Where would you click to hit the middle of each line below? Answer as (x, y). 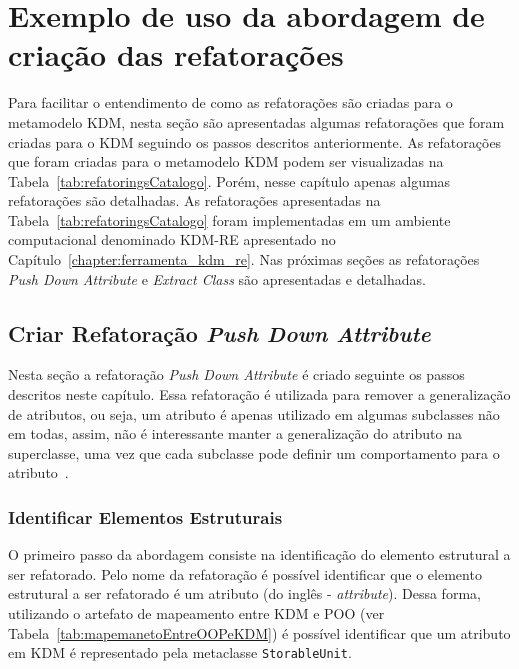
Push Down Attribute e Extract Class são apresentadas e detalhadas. (217, 278)
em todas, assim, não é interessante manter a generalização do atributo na (235, 433)
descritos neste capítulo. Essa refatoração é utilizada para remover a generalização (259, 394)
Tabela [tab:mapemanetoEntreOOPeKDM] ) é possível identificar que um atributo (259, 632)
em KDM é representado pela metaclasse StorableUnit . (180, 652)
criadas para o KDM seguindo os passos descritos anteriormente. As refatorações (255, 141)
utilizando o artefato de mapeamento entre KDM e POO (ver (196, 613)
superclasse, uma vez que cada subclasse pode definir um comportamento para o (254, 452)
